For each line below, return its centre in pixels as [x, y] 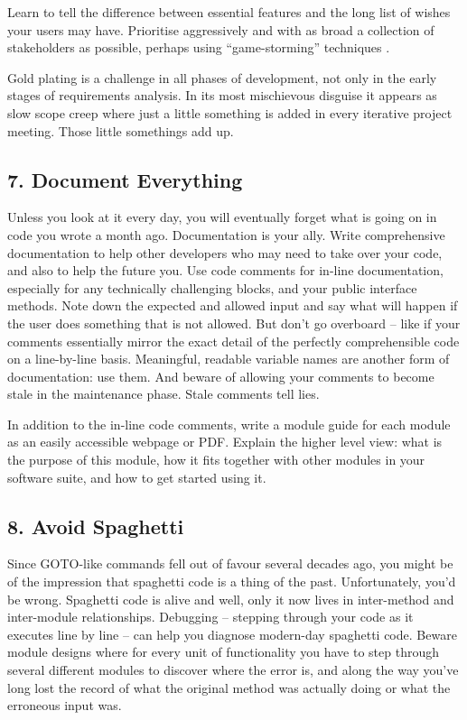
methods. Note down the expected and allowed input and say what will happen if [233, 305]
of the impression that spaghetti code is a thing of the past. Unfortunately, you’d [232, 582]
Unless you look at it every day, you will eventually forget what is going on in [222, 217]
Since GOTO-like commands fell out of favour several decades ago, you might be [230, 563]
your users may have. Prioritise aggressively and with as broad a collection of [221, 29]
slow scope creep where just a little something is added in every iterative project [230, 112]
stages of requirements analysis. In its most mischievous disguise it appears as [222, 95]
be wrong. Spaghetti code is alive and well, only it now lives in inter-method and [231, 599]
